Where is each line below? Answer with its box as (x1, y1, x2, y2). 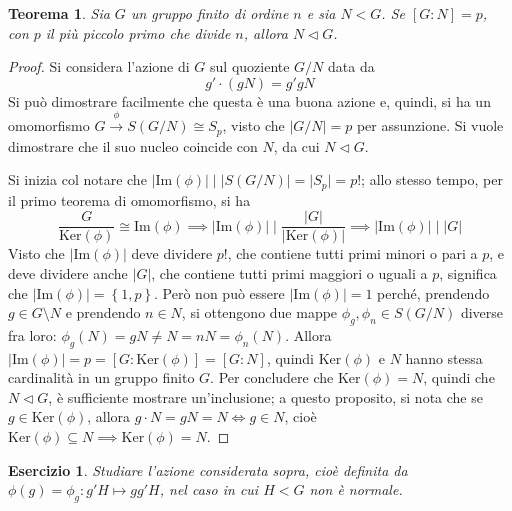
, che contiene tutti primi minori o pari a (227, 243, 478, 264)
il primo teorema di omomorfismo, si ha (8, 189, 251, 210)
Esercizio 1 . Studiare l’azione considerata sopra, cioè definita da (8, 459, 408, 480)
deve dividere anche (8, 262, 128, 283)
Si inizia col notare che (8, 169, 147, 190)
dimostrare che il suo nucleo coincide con (8, 135, 258, 156)
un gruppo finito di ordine (130, 3, 289, 23)
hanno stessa (405, 347, 483, 368)
